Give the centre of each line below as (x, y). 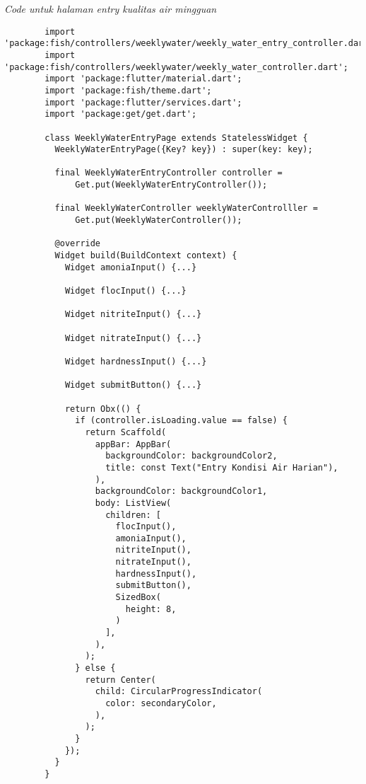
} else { (95, 668)
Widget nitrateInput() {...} (133, 338)
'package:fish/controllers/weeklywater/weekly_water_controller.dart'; (176, 67)
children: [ (133, 515)
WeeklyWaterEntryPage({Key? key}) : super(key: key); (184, 150)
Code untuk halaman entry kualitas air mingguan (111, 8)
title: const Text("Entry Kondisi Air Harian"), (222, 467)
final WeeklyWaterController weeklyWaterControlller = (186, 208)
